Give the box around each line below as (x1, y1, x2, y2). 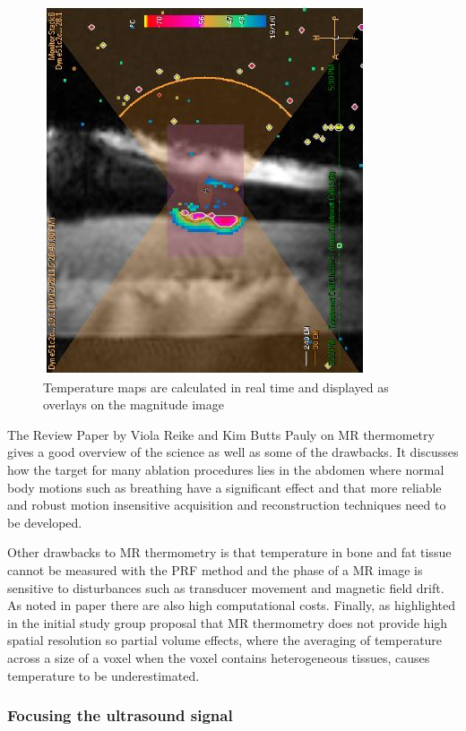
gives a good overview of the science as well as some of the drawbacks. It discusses (7, 443, 459, 461)
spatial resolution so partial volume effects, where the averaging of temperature (7, 631, 443, 649)
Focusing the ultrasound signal (7, 704, 233, 727)
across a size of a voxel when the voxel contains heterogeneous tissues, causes (7, 648, 430, 666)
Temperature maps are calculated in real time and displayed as (43, 377, 389, 396)
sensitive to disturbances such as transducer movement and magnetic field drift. (7, 578, 444, 597)
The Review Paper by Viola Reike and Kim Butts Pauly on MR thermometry (7, 425, 435, 443)
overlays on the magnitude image (43, 395, 224, 414)
